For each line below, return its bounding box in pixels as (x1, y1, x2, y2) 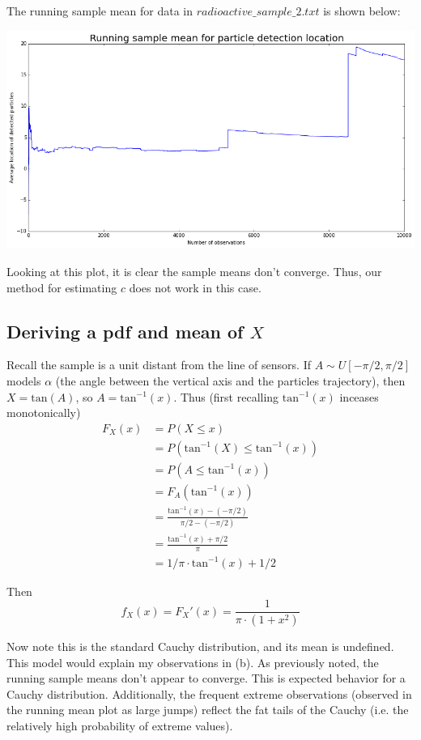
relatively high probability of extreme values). (6, 717, 233, 734)
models (6, 372, 41, 389)
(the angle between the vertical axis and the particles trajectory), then (55, 372, 406, 389)
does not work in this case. (129, 279, 262, 296)
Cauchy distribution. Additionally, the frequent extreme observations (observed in (6, 685, 412, 702)
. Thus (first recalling (173, 388, 279, 405)
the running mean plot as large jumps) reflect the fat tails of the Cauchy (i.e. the (6, 701, 409, 718)
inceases (339, 388, 379, 405)
